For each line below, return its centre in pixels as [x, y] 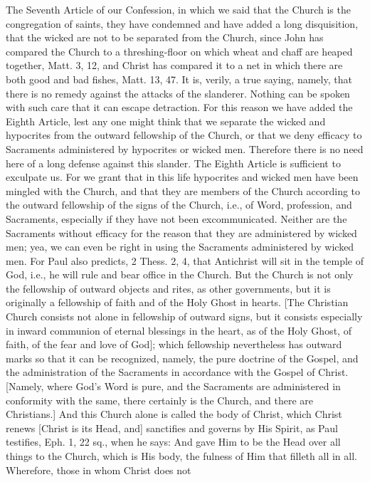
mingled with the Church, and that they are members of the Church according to [183, 190]
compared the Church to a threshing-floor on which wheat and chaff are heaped [179, 51]
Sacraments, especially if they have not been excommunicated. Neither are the [176, 218]
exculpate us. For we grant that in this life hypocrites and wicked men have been [182, 177]
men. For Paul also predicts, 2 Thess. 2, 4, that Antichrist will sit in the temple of [185, 260]
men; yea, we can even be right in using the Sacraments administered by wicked [180, 247]
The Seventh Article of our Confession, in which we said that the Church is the [178, 9]
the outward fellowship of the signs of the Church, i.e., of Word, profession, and [179, 205]
